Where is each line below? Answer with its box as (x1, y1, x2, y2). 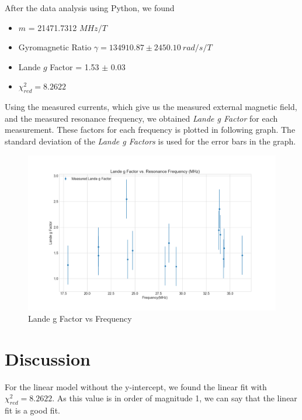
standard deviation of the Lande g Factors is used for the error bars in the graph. (5, 135, 296, 147)
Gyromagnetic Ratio (18, 41, 92, 53)
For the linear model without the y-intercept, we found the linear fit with (5, 380, 267, 393)
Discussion (5, 346, 91, 370)
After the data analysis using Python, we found (5, 2, 175, 13)
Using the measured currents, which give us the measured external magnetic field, (5, 101, 297, 113)
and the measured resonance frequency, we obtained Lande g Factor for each (5, 112, 278, 124)
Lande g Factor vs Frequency (28, 312, 132, 325)
